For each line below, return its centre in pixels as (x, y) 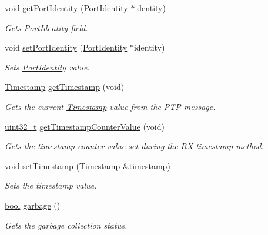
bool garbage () (33, 205)
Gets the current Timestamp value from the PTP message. (110, 106)
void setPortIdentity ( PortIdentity (66, 47)
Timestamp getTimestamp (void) (65, 87)
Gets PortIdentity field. (46, 27)
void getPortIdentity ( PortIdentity (66, 8)
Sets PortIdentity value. (47, 67)
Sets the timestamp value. (51, 185)
